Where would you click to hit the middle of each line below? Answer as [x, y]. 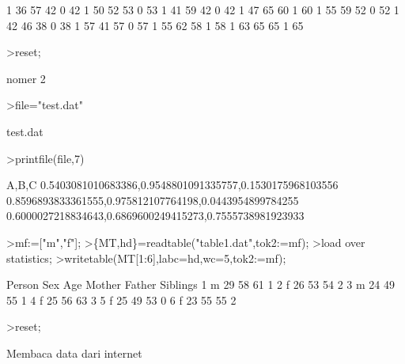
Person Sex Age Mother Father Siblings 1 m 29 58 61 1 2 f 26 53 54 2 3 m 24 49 [201, 284]
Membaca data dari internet [74, 353]
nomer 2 [26, 78]
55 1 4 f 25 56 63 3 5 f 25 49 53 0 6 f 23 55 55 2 [121, 300]
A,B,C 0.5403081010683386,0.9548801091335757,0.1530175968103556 [172, 185]
